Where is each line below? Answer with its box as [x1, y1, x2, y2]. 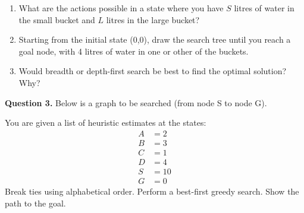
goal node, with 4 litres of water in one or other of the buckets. [18, 44, 249, 57]
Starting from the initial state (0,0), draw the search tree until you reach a [18, 33, 291, 46]
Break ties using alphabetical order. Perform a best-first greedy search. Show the [5, 185, 299, 197]
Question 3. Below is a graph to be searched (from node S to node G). [5, 96, 267, 109]
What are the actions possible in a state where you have [18, 2, 224, 14]
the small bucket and [18, 13, 95, 26]
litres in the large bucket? [106, 13, 200, 26]
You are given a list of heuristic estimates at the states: [5, 116, 206, 129]
